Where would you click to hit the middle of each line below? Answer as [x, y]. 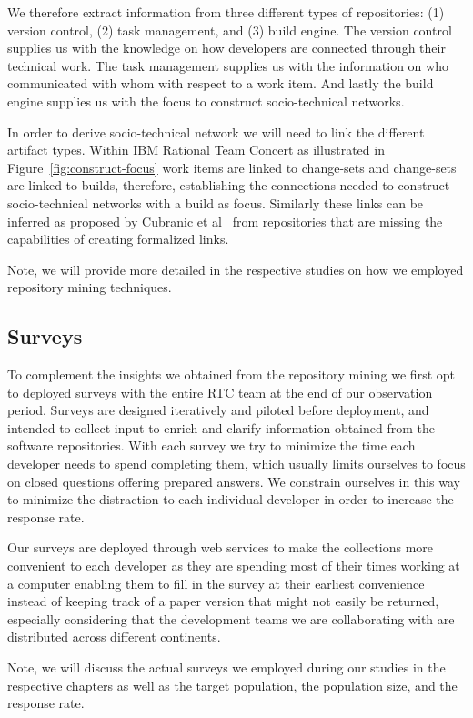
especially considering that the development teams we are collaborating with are [231, 618]
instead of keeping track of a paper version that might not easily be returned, [223, 601]
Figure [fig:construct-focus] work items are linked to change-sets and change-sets [232, 167]
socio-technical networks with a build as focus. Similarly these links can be [216, 202]
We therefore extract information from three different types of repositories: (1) [226, 12]
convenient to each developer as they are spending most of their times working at [234, 566]
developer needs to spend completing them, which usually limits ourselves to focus [236, 464]
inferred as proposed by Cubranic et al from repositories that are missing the [225, 221]
